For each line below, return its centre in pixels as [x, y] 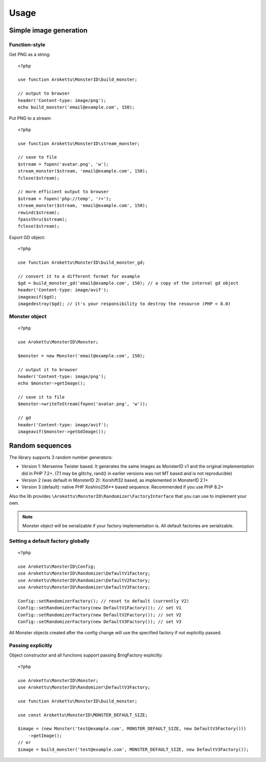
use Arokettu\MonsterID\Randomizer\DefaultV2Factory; [84, 580]
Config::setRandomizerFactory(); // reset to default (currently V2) [104, 601]
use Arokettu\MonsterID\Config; [57, 566]
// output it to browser [48, 369]
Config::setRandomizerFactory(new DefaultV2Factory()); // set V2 [100, 615]
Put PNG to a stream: [30, 118]
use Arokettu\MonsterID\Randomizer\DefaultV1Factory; [84, 573]
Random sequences [40, 445]
